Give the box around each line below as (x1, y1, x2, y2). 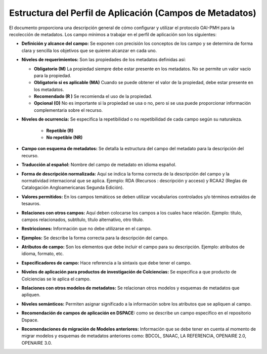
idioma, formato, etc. (21, 251, 64, 257)
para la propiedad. (34, 72, 71, 79)
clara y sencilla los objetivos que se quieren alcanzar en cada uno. (21, 47, 157, 53)
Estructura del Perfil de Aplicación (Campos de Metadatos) (9, 7, 257, 18)
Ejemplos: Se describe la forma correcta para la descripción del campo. (21, 235, 169, 241)
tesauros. (21, 201, 41, 207)
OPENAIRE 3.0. (21, 340, 52, 346)
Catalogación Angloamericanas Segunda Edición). (21, 184, 124, 190)
